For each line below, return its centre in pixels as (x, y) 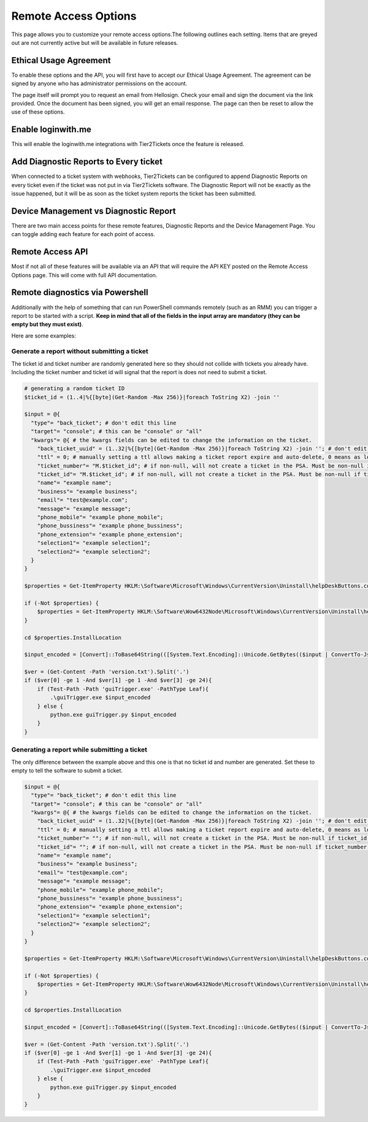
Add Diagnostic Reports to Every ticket (87, 162)
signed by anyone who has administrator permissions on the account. (99, 83)
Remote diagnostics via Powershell (80, 292)
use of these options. (38, 112)
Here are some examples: (44, 336)
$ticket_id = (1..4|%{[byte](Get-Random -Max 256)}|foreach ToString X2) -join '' (152, 397)
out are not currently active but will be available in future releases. (95, 42)
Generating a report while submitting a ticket (79, 750)
